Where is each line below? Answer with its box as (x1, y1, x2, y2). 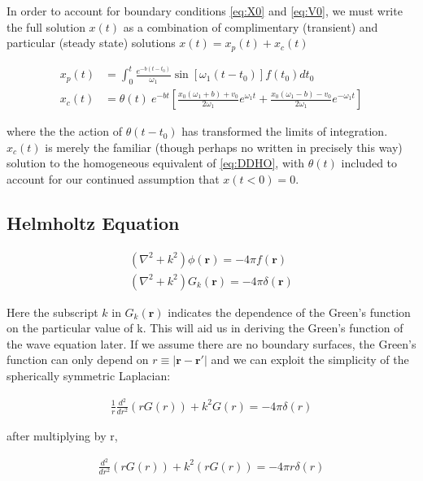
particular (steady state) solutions (7, 34, 176, 51)
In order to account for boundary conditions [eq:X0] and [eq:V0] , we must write (7, 2, 403, 19)
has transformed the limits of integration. (181, 123, 388, 140)
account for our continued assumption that (7, 170, 220, 187)
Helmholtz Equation (7, 210, 180, 235)
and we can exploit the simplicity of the (211, 351, 409, 368)
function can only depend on (7, 351, 149, 368)
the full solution (7, 18, 85, 35)
